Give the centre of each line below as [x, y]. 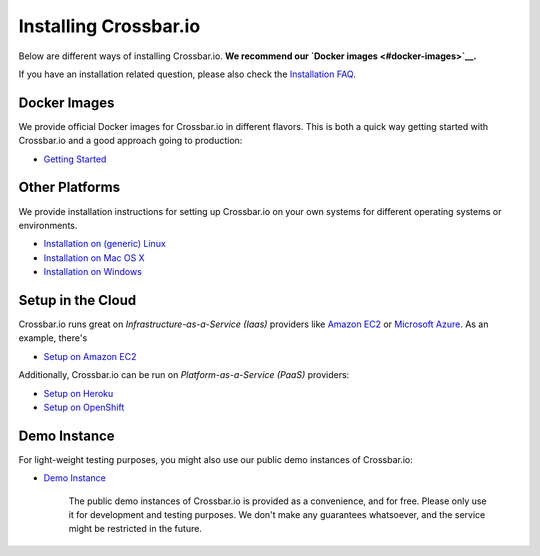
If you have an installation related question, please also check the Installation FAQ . [187, 74]
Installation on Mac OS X [94, 257]
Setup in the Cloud [77, 300]
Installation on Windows [92, 272]
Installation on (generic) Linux [105, 244]
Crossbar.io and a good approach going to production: [130, 141]
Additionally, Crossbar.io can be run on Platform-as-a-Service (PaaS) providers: [184, 375]
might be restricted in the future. [135, 529]
